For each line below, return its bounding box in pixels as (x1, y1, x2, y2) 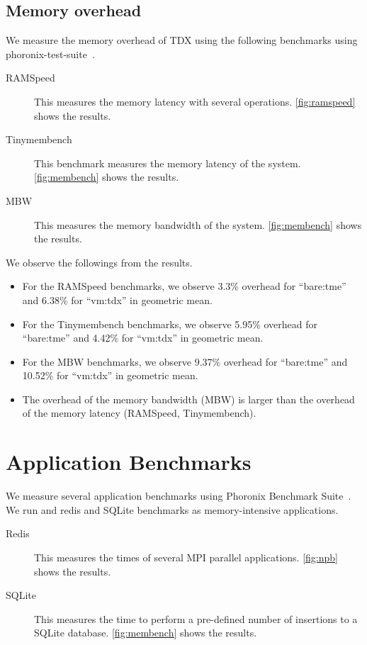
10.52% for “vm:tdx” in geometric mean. (22, 368, 198, 383)
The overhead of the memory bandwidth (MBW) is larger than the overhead (22, 391, 355, 406)
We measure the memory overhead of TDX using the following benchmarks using (6, 33, 358, 47)
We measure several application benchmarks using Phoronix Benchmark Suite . (6, 488, 351, 503)
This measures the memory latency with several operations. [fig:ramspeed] (34, 94, 356, 108)
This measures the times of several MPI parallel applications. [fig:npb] (34, 549, 338, 564)
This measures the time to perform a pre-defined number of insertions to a (34, 611, 358, 626)
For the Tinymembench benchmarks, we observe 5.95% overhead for (22, 316, 318, 331)
